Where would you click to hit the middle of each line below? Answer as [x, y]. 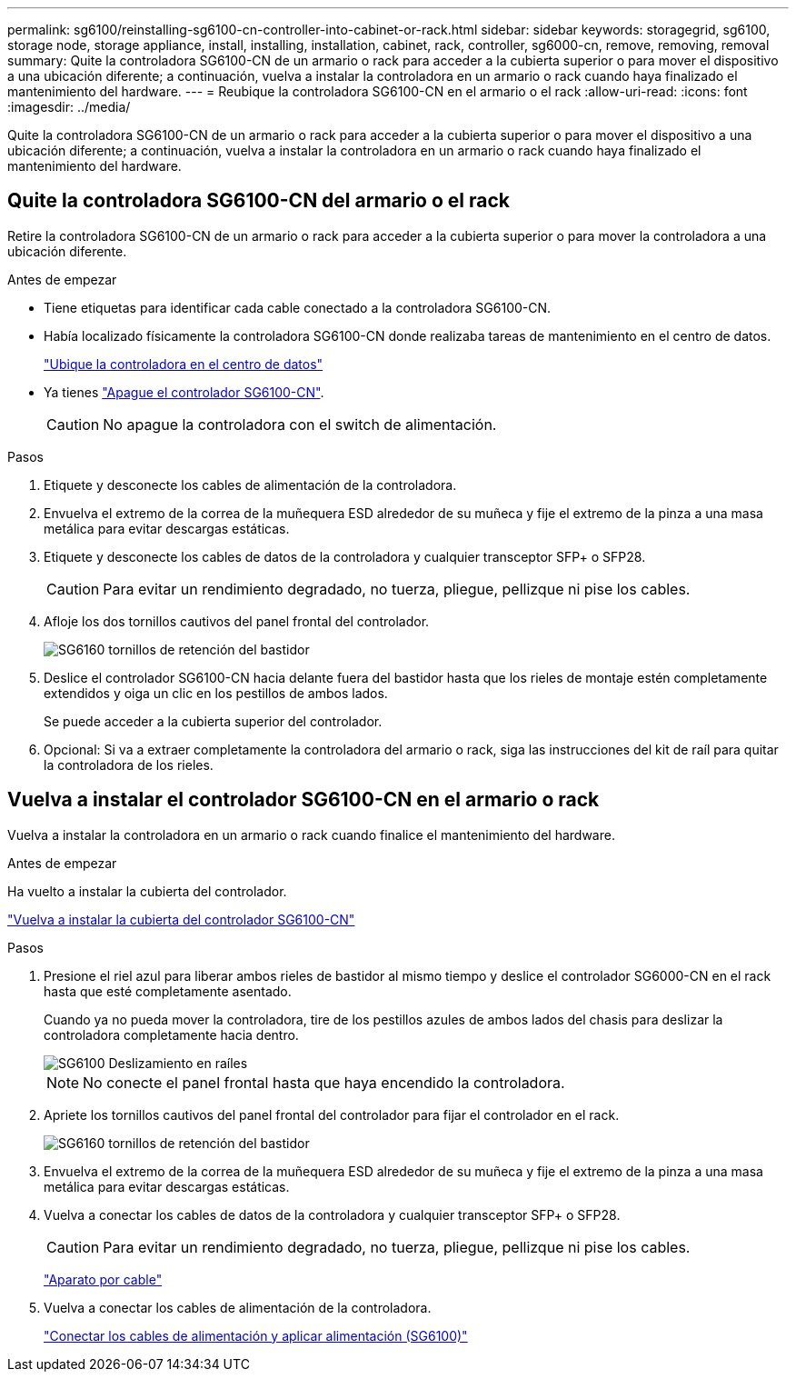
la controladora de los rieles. [129, 764]
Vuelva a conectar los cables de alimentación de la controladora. [238, 1307]
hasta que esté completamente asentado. [168, 991]
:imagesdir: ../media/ [69, 107]
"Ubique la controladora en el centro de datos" [184, 364]
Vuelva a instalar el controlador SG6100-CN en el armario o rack [303, 800]
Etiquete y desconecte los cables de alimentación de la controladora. [250, 485]
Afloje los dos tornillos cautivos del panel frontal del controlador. [237, 621]
